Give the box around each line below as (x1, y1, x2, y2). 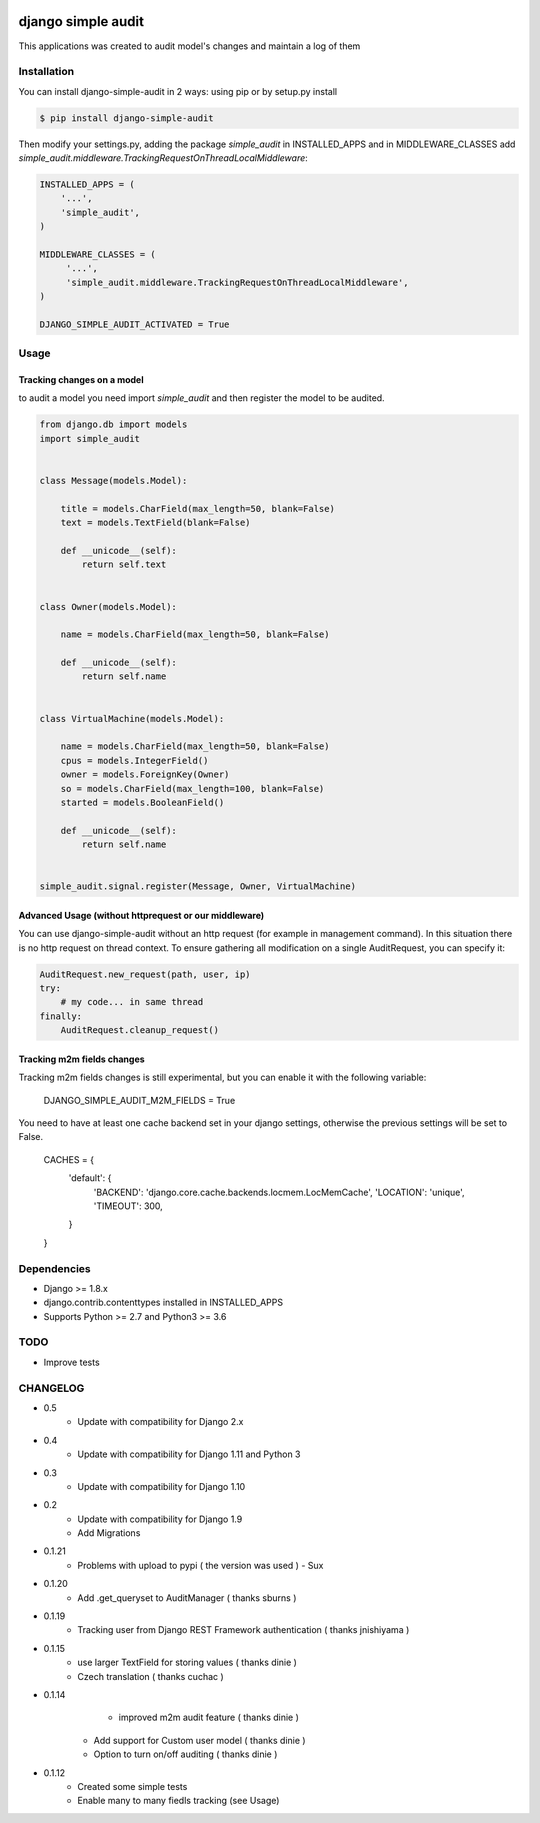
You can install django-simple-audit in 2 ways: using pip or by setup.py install (18, 85, 338, 97)
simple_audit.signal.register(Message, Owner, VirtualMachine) (39, 881, 357, 892)
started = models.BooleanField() (60, 796, 225, 808)
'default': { (68, 1172, 112, 1184)
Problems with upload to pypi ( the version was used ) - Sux (77, 1559, 324, 1571)
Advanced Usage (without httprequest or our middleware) (18, 909, 265, 921)
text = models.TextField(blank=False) (60, 517, 251, 529)
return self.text (81, 559, 167, 570)
